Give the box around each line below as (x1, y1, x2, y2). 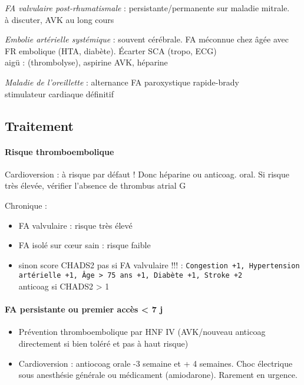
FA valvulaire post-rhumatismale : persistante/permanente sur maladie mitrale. (5, 2, 290, 14)
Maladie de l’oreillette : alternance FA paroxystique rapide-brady (5, 75, 239, 88)
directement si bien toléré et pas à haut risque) (18, 337, 189, 349)
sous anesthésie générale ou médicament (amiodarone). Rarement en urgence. (18, 368, 298, 381)
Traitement (5, 116, 74, 134)
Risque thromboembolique (5, 145, 114, 157)
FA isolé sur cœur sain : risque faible (18, 239, 151, 251)
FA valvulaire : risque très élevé (18, 219, 133, 231)
